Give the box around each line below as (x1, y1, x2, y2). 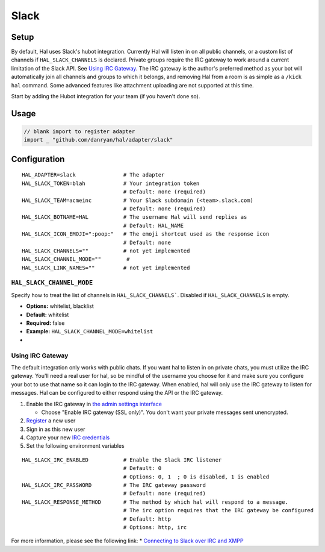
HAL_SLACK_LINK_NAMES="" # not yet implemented (22, 264, 190, 271)
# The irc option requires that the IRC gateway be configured (123, 507, 314, 514)
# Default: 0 (123, 465, 162, 472)
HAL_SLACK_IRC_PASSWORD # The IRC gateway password (22, 482, 206, 489)
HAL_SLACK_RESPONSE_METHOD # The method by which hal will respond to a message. (22, 498, 289, 506)
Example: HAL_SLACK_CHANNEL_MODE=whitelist (26, 328, 153, 335)
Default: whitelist (26, 311, 69, 318)
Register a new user (26, 417, 76, 424)
